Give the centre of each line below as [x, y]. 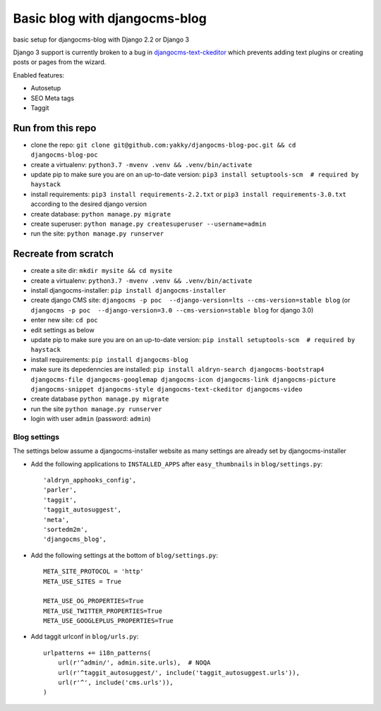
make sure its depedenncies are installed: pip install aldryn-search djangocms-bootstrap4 [177, 370]
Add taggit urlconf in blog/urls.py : [85, 637]
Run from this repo [55, 128]
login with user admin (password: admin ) [91, 419]
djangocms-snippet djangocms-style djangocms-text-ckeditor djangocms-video [167, 389]
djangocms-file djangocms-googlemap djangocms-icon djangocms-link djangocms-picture [183, 379]
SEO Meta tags [52, 98]
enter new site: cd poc [64, 320]
